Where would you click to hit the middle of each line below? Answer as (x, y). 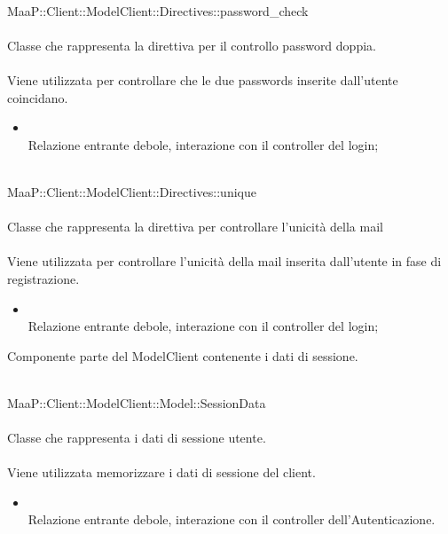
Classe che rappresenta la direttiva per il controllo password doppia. (192, 45)
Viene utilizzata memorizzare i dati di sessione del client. (161, 472)
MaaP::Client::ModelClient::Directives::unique (132, 191)
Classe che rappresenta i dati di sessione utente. (137, 438)
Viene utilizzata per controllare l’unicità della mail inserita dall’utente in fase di (224, 261)
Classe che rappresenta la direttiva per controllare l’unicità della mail (195, 227)
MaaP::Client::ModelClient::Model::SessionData (137, 402)
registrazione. (43, 278)
